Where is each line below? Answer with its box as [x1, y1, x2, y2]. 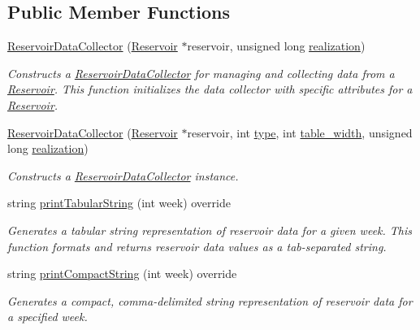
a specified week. [7, 308, 88, 325]
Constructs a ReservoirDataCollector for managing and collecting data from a [7, 64, 395, 81]
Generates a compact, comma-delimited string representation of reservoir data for [7, 292, 413, 309]
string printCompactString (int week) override [7, 265, 237, 282]
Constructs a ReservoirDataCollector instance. [7, 167, 239, 184]
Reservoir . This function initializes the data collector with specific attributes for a [7, 80, 413, 98]
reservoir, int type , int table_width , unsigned [187, 124, 413, 141]
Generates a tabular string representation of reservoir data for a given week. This [7, 221, 413, 238]
